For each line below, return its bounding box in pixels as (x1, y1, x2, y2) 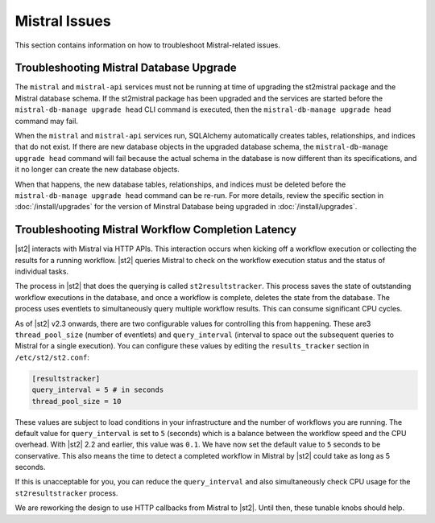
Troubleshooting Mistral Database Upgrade (14, 61, 237, 75)
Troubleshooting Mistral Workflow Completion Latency (14, 223, 297, 237)
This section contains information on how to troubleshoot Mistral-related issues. (14, 40, 281, 50)
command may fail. (14, 116, 78, 126)
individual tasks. (14, 266, 68, 277)
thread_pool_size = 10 (31, 397, 122, 406)
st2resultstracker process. (14, 488, 118, 498)
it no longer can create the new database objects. (14, 165, 180, 175)
